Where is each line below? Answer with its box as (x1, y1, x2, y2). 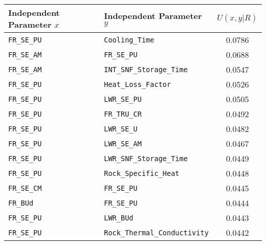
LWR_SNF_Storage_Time (104, 154, 188, 163)
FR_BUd (8, 198, 34, 207)
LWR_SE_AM (104, 139, 142, 148)
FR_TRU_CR (104, 109, 142, 118)
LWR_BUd (104, 213, 134, 222)
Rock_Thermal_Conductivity (104, 228, 209, 237)
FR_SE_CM (8, 184, 42, 192)
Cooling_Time (104, 35, 154, 44)
